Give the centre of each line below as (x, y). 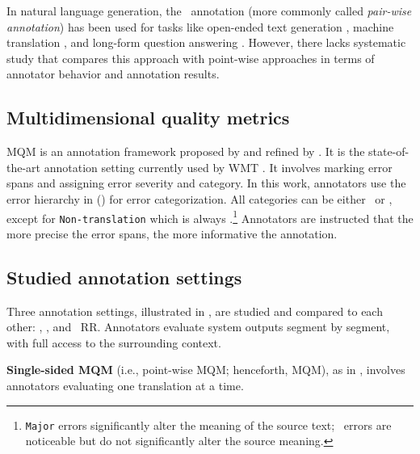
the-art (24, 167)
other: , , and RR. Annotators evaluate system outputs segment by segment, (198, 327)
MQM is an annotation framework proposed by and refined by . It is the (186, 151)
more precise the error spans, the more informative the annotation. (172, 233)
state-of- (389, 151)
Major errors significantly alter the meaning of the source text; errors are (208, 425)
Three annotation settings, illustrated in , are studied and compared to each (195, 311)
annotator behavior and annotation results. (113, 74)
